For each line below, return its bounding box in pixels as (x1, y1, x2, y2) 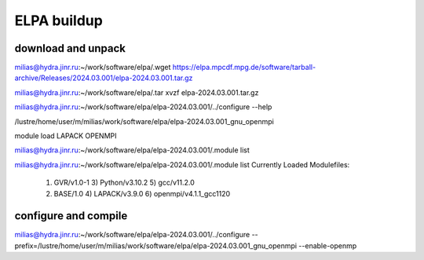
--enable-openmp (298, 240, 357, 251)
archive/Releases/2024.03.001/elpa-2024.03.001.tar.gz (14, 73, 193, 82)
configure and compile (14, 209, 128, 223)
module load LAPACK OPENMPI (14, 131, 117, 141)
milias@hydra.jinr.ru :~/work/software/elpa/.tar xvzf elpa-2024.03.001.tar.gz (14, 87, 259, 97)
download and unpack (14, 42, 126, 55)
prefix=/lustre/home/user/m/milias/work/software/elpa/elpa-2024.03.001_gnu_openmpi (14, 240, 298, 251)
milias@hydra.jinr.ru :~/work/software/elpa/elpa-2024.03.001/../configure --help (14, 102, 272, 112)
